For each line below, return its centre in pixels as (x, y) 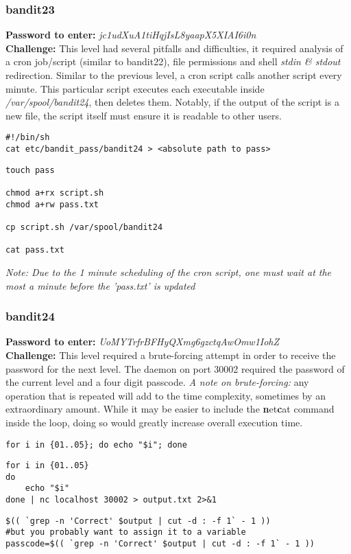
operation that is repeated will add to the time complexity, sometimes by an (166, 395)
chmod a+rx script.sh (55, 193)
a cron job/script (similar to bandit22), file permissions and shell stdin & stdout (173, 61)
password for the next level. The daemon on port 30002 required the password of (175, 368)
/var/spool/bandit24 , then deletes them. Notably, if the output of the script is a (172, 102)
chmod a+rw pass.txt (52, 204)
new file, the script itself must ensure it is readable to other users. (144, 115)
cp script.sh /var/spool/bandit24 (84, 227)
